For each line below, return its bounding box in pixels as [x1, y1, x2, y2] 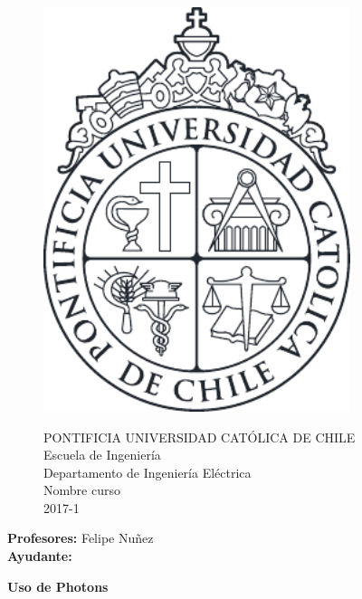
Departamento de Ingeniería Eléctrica [43, 462, 252, 481]
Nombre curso [43, 480, 120, 499]
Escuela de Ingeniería [43, 445, 161, 464]
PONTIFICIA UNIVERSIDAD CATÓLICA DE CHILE [43, 427, 356, 446]
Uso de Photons [7, 576, 109, 595]
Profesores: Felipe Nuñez [7, 528, 154, 547]
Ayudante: [7, 547, 72, 566]
